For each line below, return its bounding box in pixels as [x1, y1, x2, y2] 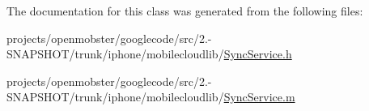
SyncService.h [223, 45, 292, 62]
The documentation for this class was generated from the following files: [6, 2, 363, 19]
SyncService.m [223, 88, 295, 105]
